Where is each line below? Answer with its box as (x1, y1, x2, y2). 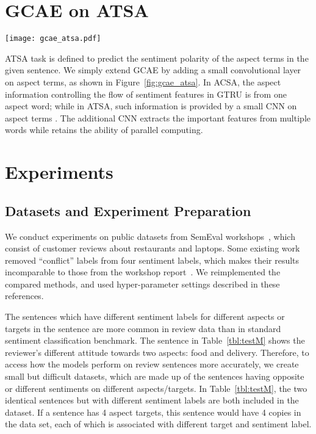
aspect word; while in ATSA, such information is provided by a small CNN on (5, 99, 297, 112)
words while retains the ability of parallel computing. (5, 123, 203, 136)
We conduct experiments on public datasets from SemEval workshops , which (5, 230, 295, 242)
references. (5, 289, 44, 302)
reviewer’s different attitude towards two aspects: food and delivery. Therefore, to (5, 345, 309, 358)
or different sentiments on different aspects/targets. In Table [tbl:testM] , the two (5, 382, 307, 394)
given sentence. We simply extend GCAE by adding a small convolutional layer (5, 63, 301, 76)
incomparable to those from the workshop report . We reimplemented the (5, 266, 281, 278)
